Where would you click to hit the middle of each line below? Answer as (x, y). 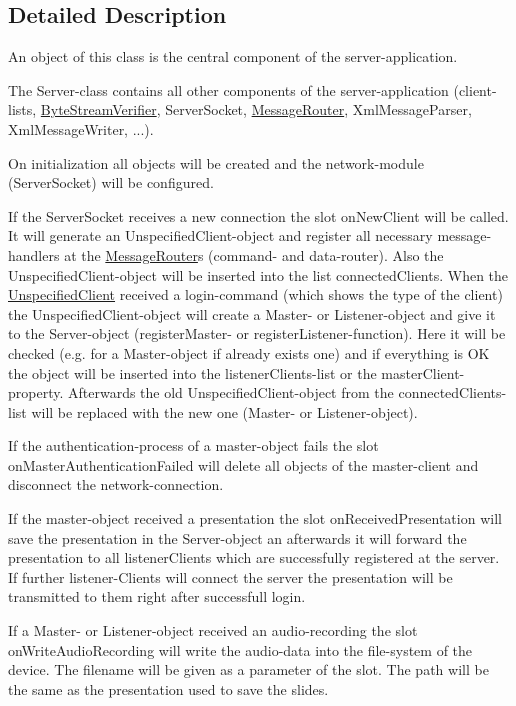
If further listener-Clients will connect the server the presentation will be (230, 576)
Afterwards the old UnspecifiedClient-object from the (230, 392)
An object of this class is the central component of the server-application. (233, 56)
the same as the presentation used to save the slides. (168, 688)
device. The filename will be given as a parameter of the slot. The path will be (248, 669)
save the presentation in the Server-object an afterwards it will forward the (237, 537)
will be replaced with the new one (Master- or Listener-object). (224, 411)
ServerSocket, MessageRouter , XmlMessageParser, (318, 109)
